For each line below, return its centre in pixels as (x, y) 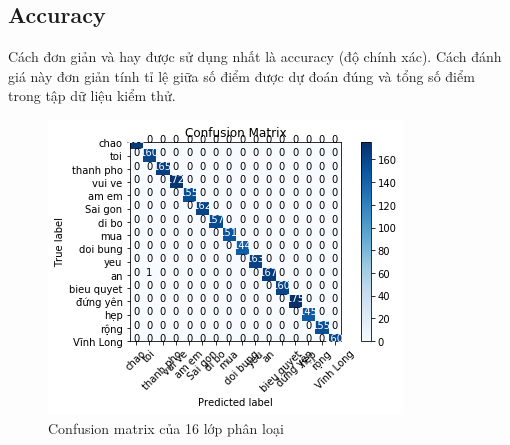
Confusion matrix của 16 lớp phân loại (166, 427)
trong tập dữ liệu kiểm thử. (92, 95)
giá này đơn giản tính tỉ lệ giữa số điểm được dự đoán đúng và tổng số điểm (241, 75)
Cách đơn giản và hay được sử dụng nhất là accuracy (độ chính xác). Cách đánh (255, 56)
